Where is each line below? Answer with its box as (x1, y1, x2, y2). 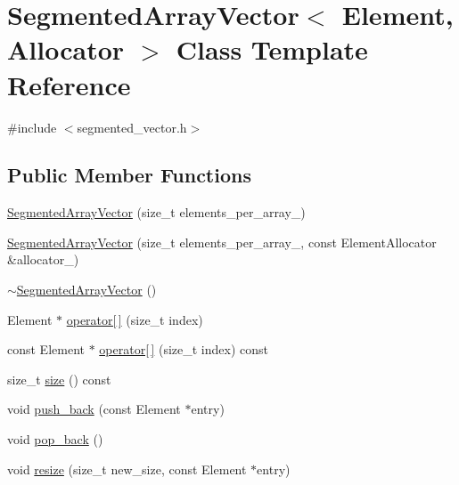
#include (7, 117, 57, 136)
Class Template (176, 31, 368, 68)
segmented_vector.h (77, 117, 187, 136)
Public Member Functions (7, 161, 251, 189)
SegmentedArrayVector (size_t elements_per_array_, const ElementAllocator (7, 232, 437, 251)
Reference (7, 66, 131, 102)
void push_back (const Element (7, 400, 181, 418)
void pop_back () (7, 430, 103, 449)
